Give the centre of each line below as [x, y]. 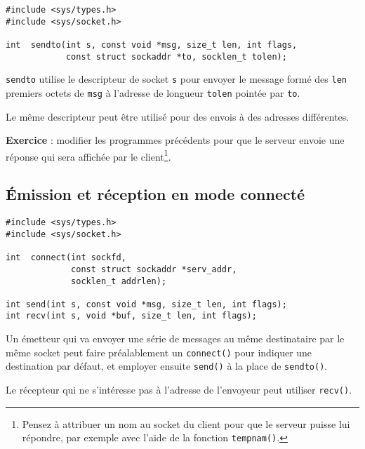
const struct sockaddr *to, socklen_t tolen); [176, 56]
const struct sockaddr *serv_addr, [154, 269]
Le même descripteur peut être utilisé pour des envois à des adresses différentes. [178, 116]
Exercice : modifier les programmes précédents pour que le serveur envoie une [175, 140]
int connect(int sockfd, [66, 258]
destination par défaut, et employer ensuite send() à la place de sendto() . [167, 366]
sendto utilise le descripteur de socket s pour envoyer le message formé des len [176, 79]
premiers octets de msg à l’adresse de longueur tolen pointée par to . [153, 92]
